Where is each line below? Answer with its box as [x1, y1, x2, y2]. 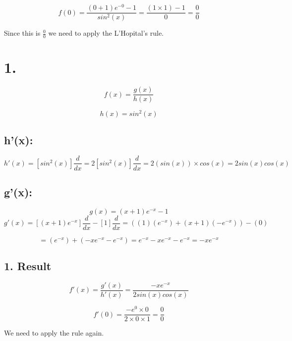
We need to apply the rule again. [4, 328, 104, 338]
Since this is [4, 28, 41, 38]
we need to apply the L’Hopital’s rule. [48, 28, 164, 38]
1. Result [4, 258, 52, 274]
